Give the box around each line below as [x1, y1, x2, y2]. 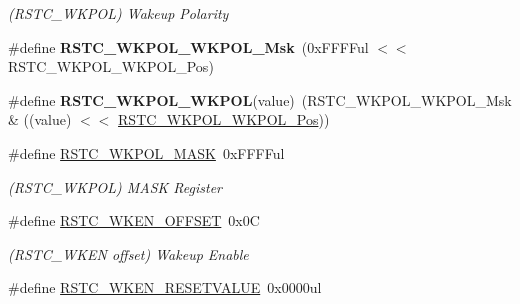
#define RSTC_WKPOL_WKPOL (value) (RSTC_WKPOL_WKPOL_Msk [8, 89, 512, 110]
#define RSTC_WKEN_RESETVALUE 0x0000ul [8, 277, 322, 298]
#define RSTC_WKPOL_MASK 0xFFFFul [8, 142, 285, 163]
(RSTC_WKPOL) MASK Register [8, 176, 223, 197]
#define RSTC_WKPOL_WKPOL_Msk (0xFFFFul [8, 36, 369, 57]
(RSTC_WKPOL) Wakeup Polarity [8, 3, 229, 23]
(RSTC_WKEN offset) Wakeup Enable [8, 243, 249, 264]
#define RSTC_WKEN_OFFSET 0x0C [8, 210, 260, 231]
